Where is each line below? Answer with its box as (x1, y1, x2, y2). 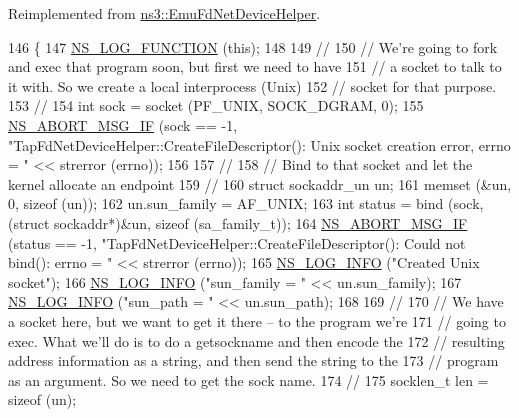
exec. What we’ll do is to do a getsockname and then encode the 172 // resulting (8, 330, 505, 351)
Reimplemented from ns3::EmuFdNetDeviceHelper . (8, 3, 321, 23)
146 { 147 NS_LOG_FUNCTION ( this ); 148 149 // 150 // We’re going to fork (8, 36, 498, 57)
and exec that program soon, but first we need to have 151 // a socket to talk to (8, 56, 502, 77)
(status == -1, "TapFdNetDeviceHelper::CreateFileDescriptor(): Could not (8, 232, 466, 253)
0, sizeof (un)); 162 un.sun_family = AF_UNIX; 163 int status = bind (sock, (8, 193, 484, 214)
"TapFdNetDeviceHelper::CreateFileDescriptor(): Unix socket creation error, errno (8, 134, 511, 155)
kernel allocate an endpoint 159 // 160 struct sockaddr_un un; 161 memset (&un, (8, 173, 512, 194)
